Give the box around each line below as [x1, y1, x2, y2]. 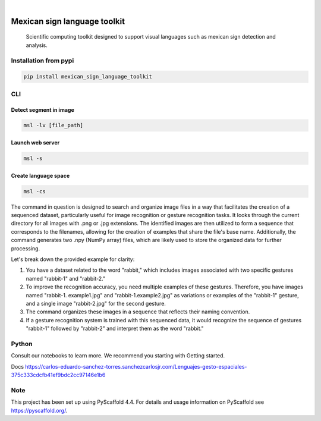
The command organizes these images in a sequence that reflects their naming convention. [26, 308, 250, 315]
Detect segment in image [11, 106, 74, 113]
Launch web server [11, 139, 60, 146]
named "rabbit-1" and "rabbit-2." [26, 275, 106, 282]
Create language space [11, 172, 70, 179]
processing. [11, 244, 40, 252]
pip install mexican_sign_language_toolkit [23, 73, 153, 80]
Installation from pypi [11, 56, 74, 65]
